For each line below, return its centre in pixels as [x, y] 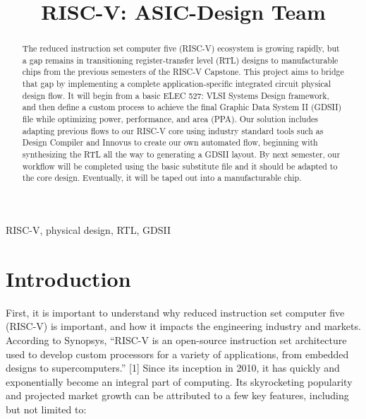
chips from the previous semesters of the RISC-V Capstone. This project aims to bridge [183, 72]
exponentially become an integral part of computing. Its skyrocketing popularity [179, 381]
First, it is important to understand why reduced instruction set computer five [175, 312]
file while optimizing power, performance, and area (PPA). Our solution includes [170, 119]
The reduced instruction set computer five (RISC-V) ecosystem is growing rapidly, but [181, 48]
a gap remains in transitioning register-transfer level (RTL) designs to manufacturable [180, 60]
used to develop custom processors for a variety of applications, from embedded [177, 354]
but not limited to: [46, 409]
